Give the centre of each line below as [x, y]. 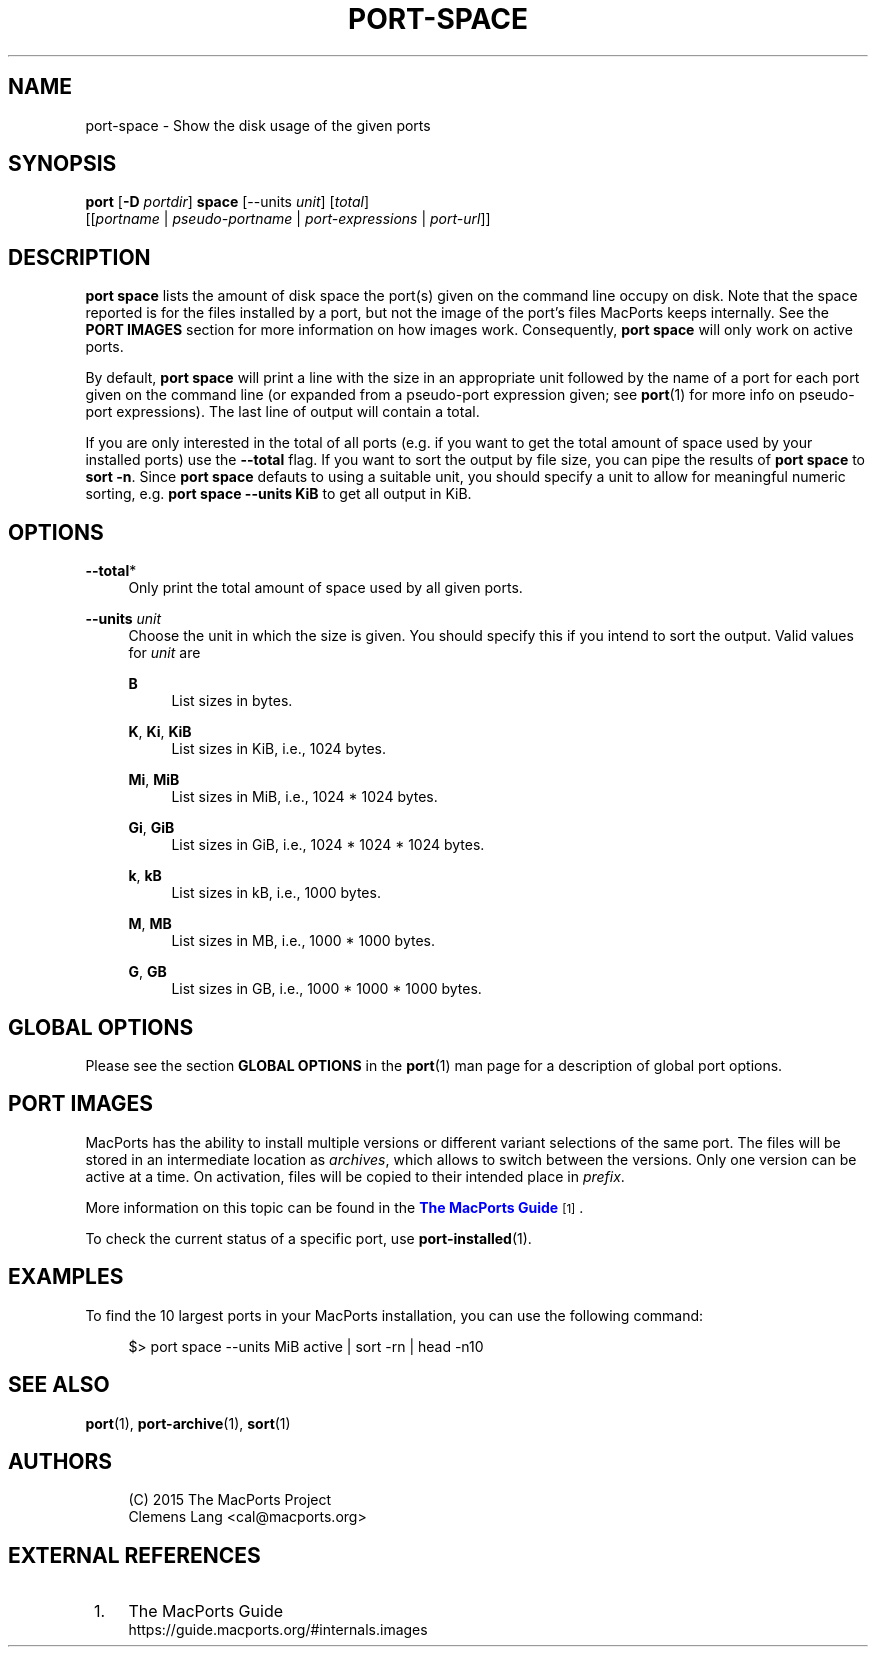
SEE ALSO [59, 1385]
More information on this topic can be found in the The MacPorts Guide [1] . [334, 1207]
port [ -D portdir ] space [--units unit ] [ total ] [227, 202]
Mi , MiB [154, 780]
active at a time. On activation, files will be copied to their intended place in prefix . [355, 1176]
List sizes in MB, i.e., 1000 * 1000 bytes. [303, 941]
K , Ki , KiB [160, 732]
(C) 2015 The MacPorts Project [230, 1500]
